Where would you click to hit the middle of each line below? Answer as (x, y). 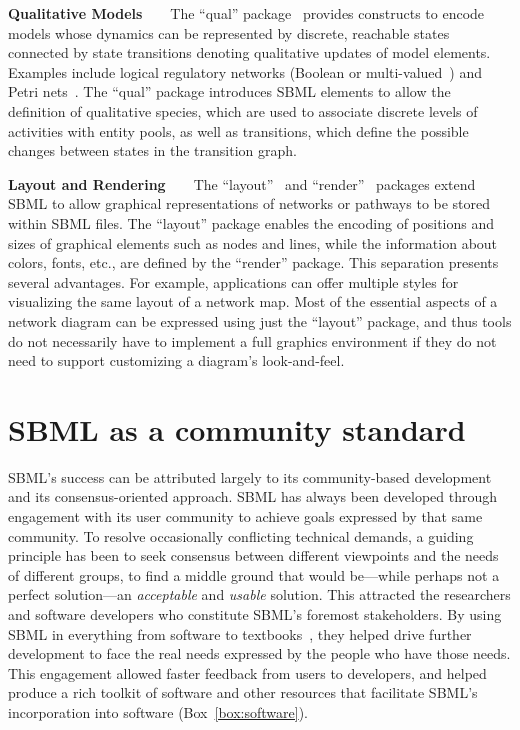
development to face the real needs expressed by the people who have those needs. (259, 653)
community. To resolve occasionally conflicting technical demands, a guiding (241, 535)
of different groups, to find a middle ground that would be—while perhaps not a (254, 574)
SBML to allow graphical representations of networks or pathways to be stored (249, 203)
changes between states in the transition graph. (152, 150)
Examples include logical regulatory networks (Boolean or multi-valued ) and (245, 71)
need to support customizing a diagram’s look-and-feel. (176, 360)
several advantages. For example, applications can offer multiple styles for (233, 281)
